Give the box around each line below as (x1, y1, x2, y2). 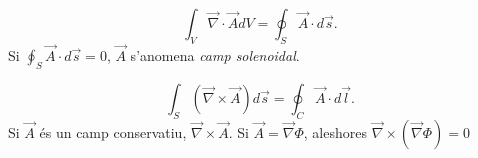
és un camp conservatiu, (39, 121, 187, 142)
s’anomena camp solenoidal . (130, 45, 300, 66)
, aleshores (303, 121, 367, 142)
